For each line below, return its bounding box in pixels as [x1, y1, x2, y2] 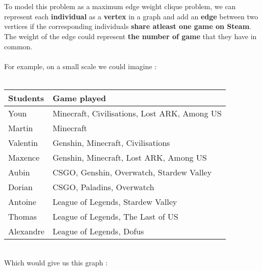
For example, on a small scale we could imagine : [4, 61, 157, 71]
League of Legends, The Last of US [53, 210, 178, 222]
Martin [8, 122, 33, 134]
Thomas [8, 210, 37, 222]
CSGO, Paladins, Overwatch [53, 180, 154, 193]
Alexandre [8, 225, 45, 237]
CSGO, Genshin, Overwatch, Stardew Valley [53, 166, 212, 178]
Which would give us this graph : [4, 257, 108, 267]
